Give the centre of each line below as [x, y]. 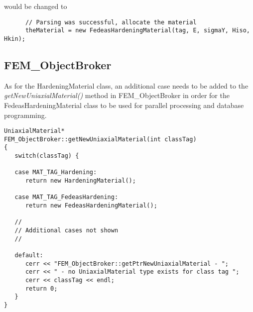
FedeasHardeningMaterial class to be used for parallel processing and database [124, 105]
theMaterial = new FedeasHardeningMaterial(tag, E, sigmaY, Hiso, [137, 31]
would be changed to [36, 6]
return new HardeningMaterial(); [80, 181]
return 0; [41, 288]
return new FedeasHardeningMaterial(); [91, 206]
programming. [25, 115]
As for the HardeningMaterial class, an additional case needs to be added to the [126, 85]
